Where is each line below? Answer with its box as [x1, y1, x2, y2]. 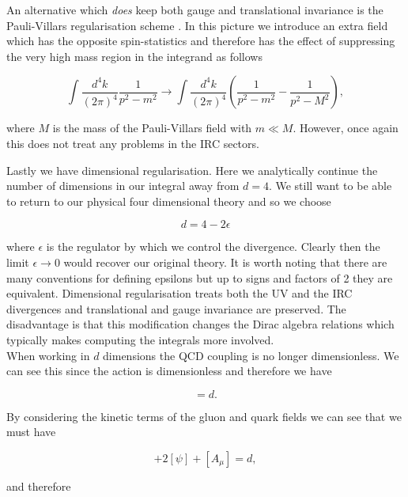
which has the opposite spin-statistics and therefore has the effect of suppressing [6, 32, 395, 49]
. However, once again [293, 120, 399, 136]
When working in [6, 347, 90, 363]
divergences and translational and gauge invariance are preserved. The [6, 300, 346, 317]
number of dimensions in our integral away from [6, 177, 240, 194]
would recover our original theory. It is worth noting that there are [63, 253, 387, 270]
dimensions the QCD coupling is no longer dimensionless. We [103, 347, 399, 363]
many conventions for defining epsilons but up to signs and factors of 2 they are [6, 269, 393, 286]
